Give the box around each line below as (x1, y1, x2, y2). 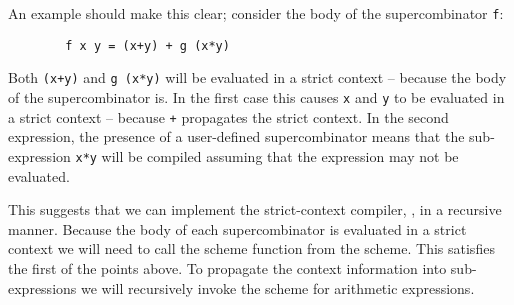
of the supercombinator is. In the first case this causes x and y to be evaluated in (8, 86, 505, 107)
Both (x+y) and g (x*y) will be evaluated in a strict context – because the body (8, 67, 507, 88)
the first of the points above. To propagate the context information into (8, 257, 447, 278)
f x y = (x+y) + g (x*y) (65, 38, 230, 53)
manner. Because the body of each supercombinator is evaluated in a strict (8, 218, 467, 239)
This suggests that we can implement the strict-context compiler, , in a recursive (8, 199, 502, 220)
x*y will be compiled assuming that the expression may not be (75, 145, 459, 166)
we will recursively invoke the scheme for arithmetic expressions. (80, 277, 475, 298)
